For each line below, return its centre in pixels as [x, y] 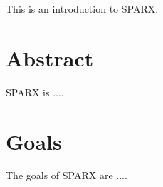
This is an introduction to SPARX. [82, 9]
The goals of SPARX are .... [67, 175]
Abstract [50, 57]
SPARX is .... [35, 92]
